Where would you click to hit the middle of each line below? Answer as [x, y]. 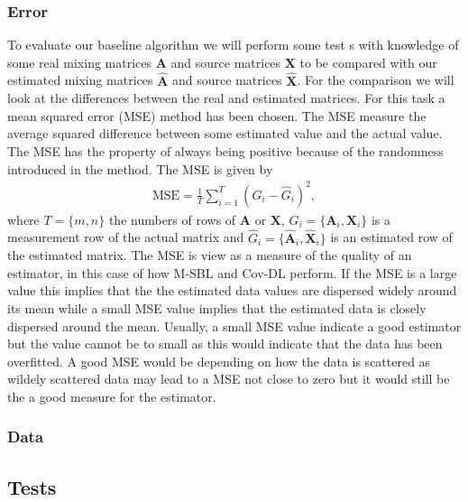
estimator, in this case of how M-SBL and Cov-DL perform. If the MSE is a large [232, 272]
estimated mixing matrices [80, 80]
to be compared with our [368, 62]
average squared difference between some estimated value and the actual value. [225, 133]
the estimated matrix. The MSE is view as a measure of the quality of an [210, 255]
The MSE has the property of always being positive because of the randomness [225, 151]
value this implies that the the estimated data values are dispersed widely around [232, 290]
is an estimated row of [391, 237]
